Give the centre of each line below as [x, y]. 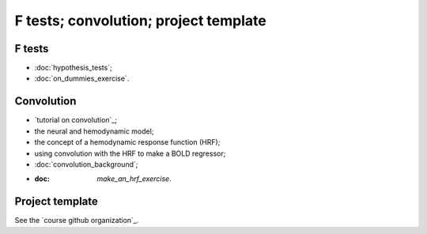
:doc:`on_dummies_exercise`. [82, 78]
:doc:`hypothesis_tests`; [73, 68]
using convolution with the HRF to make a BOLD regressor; [130, 153]
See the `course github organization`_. [77, 221]
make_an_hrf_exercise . [134, 179]
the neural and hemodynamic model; [94, 131]
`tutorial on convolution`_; [76, 120]
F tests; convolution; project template [140, 21]
